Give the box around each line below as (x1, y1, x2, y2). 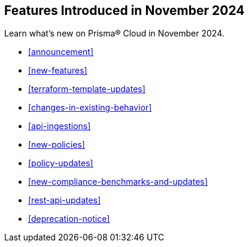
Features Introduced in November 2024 (4, 3, 245, 18)
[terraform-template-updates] (28, 84, 145, 94)
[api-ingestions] (28, 121, 91, 132)
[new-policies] (28, 139, 85, 150)
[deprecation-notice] (28, 214, 110, 224)
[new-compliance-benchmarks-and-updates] (28, 176, 208, 187)
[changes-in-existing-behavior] (28, 102, 152, 113)
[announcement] (28, 47, 93, 57)
